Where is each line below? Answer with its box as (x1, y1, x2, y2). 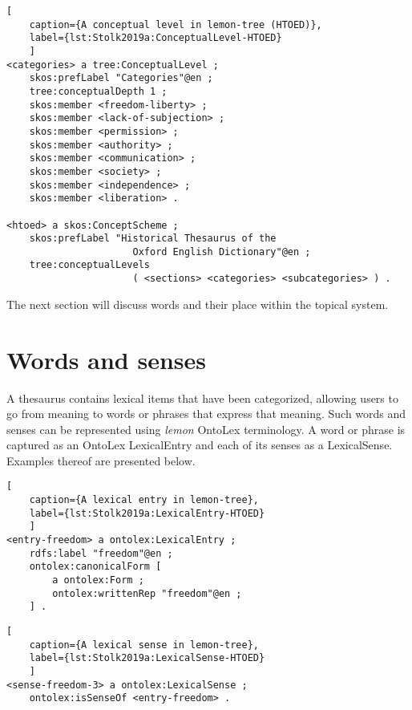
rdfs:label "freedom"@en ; (29, 547, 173, 559)
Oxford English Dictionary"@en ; (132, 245, 311, 258)
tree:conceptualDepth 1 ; (29, 85, 168, 97)
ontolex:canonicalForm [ (29, 561, 162, 573)
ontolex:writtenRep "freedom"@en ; (52, 587, 242, 599)
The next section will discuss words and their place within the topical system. (6, 295, 389, 312)
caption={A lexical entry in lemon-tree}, (29, 494, 259, 506)
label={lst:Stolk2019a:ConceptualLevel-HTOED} (29, 32, 282, 44)
